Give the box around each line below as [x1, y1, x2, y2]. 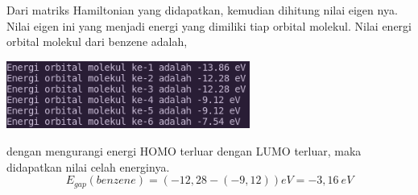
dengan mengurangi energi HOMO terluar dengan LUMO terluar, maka [6, 142, 362, 159]
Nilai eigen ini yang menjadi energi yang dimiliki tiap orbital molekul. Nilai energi [6, 17, 412, 34]
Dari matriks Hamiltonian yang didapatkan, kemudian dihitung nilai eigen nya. [6, 2, 398, 18]
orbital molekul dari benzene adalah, [6, 33, 188, 50]
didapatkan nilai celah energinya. [6, 158, 170, 175]
